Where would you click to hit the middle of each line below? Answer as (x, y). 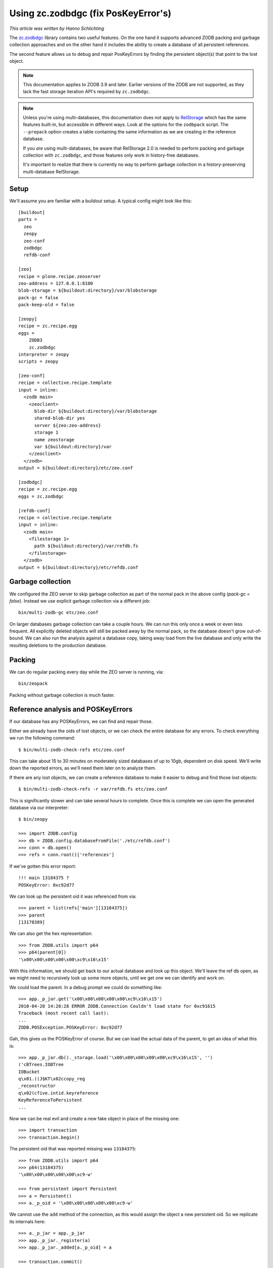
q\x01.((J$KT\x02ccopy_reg (52, 1079)
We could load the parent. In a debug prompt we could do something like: (86, 987)
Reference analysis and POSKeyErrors (71, 709)
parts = (28, 220)
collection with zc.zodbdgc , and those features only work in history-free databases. (111, 155)
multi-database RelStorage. (52, 171)
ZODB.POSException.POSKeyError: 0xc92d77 (70, 1027)
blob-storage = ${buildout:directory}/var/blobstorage (88, 291)
